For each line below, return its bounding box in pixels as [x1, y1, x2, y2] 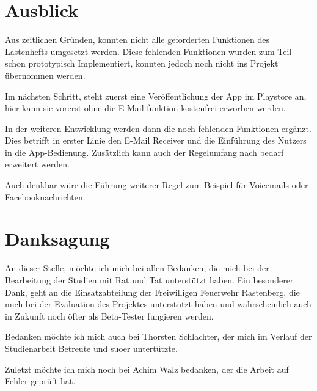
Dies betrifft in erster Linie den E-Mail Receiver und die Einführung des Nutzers [5, 134, 307, 147]
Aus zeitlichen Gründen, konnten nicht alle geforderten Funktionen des [5, 33, 270, 46]
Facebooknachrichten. [5, 190, 86, 203]
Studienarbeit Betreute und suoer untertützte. [5, 342, 178, 354]
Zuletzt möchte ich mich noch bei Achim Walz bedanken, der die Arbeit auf [5, 362, 289, 375]
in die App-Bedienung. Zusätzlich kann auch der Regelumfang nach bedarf [5, 145, 284, 158]
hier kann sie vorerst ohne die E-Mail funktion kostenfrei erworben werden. [5, 101, 286, 114]
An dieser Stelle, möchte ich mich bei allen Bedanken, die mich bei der [5, 261, 269, 274]
